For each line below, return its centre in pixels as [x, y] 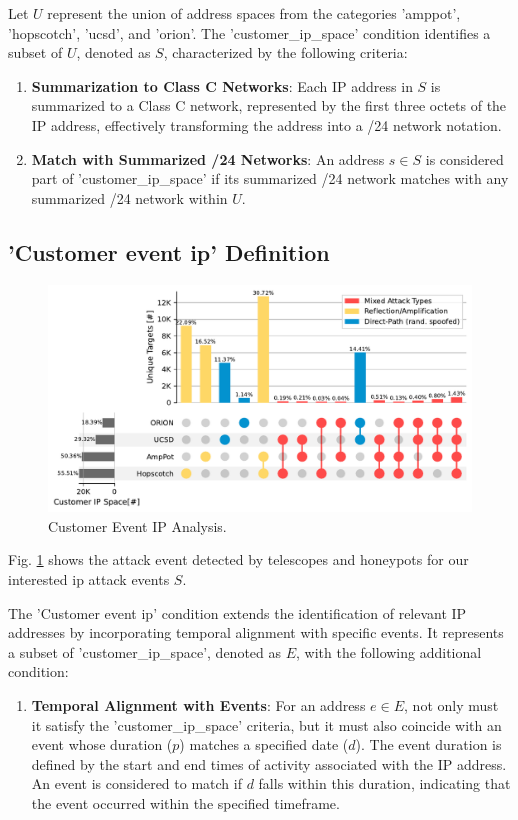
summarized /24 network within [129, 197]
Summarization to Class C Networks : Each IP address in [222, 85]
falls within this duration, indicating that [384, 783]
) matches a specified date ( [264, 744]
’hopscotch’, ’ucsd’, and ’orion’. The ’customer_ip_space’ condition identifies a [249, 32]
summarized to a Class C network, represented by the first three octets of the [269, 105]
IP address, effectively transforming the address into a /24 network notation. [266, 124]
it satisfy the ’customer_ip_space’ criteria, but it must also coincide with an [266, 724]
